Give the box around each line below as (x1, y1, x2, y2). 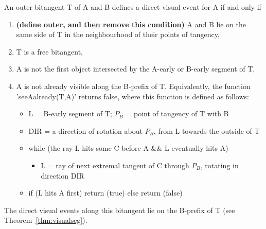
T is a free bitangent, (16, 46, 83, 57)
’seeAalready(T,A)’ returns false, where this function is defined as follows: (16, 91, 249, 101)
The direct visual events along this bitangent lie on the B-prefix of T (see (4, 204, 235, 215)
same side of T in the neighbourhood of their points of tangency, (16, 29, 220, 40)
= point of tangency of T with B (126, 108, 229, 119)
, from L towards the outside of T (153, 125, 260, 136)
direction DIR (41, 170, 84, 181)
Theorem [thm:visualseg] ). (4, 215, 87, 225)
